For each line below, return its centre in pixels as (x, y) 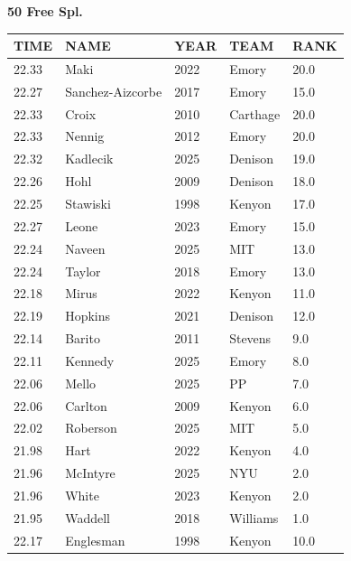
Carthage (255, 113)
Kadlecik (89, 159)
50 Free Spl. (45, 11)
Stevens (250, 338)
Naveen (85, 248)
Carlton (86, 405)
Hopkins (88, 316)
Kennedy (90, 360)
